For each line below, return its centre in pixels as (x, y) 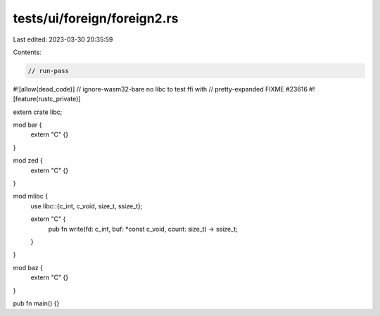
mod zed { (28, 160)
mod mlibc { (31, 196)
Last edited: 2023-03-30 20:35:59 (63, 39)
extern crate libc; (38, 112)
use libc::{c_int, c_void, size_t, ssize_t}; (87, 206)
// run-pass (49, 71)
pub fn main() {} (36, 303)
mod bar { (27, 125)
